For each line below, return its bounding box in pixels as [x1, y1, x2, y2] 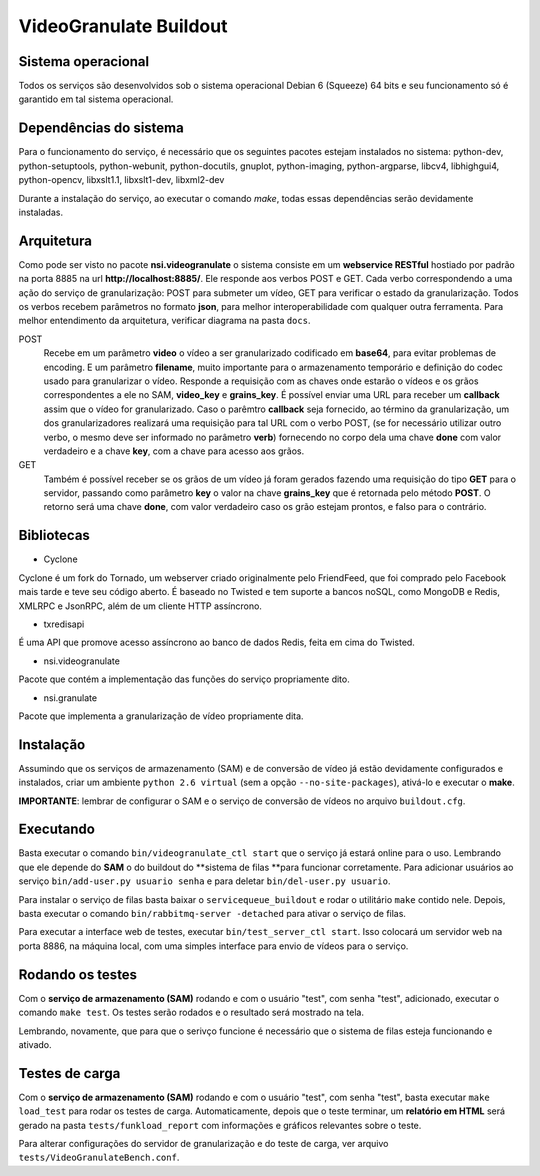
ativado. [18, 1038, 52, 1050]
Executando [18, 821, 95, 838]
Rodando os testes [18, 966, 138, 983]
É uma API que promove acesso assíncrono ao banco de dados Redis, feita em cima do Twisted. [18, 636, 415, 649]
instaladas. [18, 206, 64, 218]
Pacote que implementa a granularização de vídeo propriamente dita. [18, 710, 304, 722]
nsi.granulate [43, 691, 98, 704]
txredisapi [43, 618, 85, 630]
